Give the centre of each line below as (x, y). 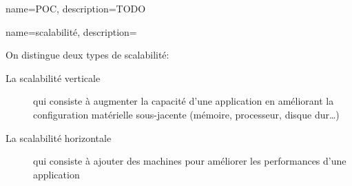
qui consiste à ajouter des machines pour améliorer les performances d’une (190, 161)
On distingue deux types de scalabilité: (87, 55)
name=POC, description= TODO (76, 8)
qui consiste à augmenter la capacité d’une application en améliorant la (184, 101)
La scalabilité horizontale (59, 137)
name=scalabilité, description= (71, 31)
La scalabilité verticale (53, 77)
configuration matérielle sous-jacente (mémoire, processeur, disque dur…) (186, 114)
